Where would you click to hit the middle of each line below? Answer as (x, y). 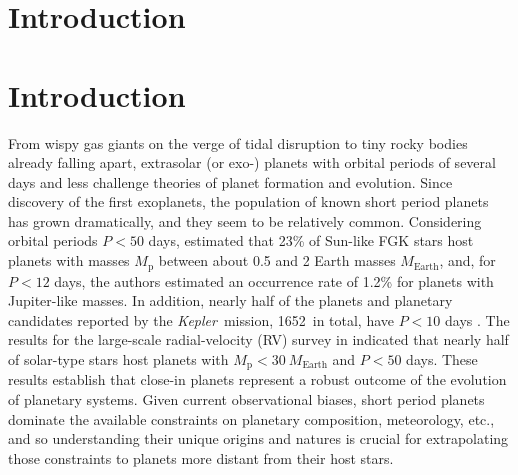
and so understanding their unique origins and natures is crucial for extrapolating (258, 438)
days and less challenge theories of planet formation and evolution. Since (230, 181)
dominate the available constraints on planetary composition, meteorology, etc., (251, 418)
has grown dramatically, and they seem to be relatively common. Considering (245, 220)
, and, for (467, 260)
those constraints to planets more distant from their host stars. (201, 457)
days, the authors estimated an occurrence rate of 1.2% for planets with (274, 280)
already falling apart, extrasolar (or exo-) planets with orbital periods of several (252, 162)
